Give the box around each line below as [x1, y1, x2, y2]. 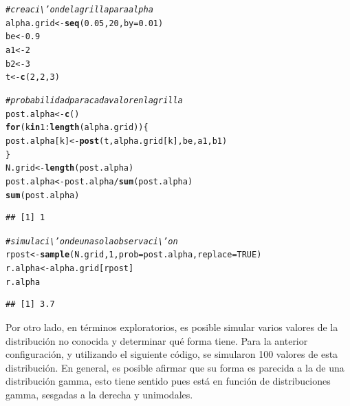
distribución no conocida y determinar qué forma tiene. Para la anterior [6, 333, 308, 348]
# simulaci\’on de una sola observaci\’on [6, 236, 178, 246]
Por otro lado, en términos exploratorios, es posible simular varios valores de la [6, 320, 338, 334]
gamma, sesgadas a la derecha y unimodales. [6, 387, 193, 401]
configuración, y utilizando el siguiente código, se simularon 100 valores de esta [6, 347, 338, 361]
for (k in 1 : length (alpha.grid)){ [6, 122, 149, 133]
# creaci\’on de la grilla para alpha [6, 5, 153, 14]
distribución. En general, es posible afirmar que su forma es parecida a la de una [6, 360, 344, 374]
